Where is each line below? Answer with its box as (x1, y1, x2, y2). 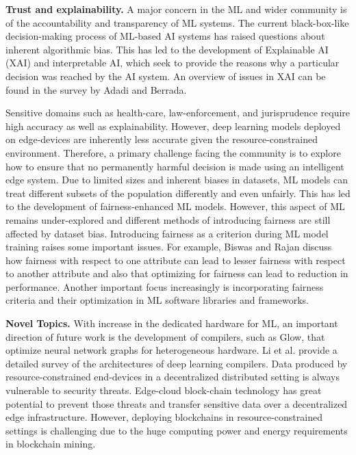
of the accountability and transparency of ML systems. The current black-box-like (5, 15, 349, 29)
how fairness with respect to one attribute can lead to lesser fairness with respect (5, 252, 346, 267)
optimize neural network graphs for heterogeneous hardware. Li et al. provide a (5, 343, 338, 357)
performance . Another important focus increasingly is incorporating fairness (5, 279, 324, 294)
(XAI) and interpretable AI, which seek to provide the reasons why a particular (5, 55, 340, 70)
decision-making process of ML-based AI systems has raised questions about (5, 29, 325, 43)
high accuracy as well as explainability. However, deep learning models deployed (5, 118, 341, 133)
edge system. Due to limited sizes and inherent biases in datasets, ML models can (5, 172, 348, 187)
